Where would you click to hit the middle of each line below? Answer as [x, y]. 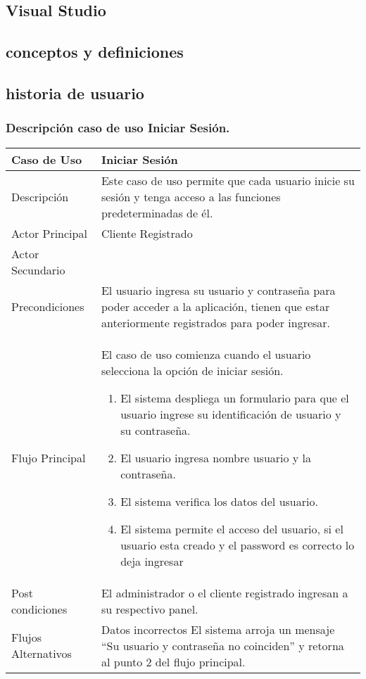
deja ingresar [152, 561]
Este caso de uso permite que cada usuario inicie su [228, 180]
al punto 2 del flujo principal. [173, 661]
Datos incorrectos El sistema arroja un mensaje [218, 629]
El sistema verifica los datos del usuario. [219, 501]
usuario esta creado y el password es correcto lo [238, 545]
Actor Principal [49, 233]
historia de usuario [75, 93]
